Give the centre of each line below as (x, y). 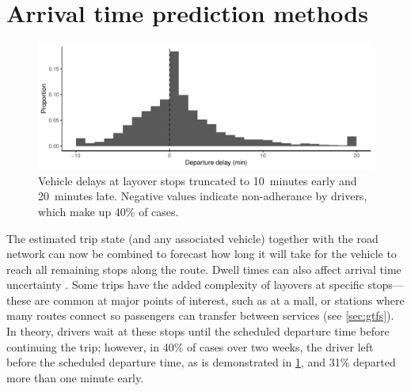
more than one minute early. (75, 377)
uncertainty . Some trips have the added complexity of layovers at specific (185, 285)
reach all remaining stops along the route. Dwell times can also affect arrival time (204, 269)
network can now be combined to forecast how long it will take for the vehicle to (202, 254)
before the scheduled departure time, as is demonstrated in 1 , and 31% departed (201, 362)
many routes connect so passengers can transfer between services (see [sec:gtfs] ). (200, 315)
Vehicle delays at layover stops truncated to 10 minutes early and (198, 180)
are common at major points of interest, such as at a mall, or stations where (219, 300)
